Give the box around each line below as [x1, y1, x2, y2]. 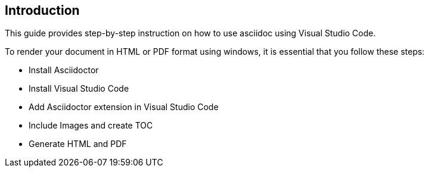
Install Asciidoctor [29, 65, 99, 76]
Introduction [5, 3, 80, 18]
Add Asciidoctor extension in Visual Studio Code [29, 102, 219, 112]
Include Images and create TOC [29, 120, 153, 131]
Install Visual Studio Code [29, 83, 129, 94]
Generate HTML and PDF [29, 139, 127, 149]
